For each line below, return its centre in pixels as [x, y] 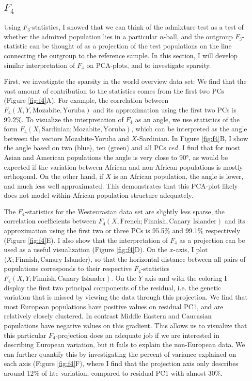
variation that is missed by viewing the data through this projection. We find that [126, 297]
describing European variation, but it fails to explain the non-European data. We [125, 344]
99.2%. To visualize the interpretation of [64, 119]
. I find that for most [209, 148]
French [130, 222]
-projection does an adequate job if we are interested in [137, 335]
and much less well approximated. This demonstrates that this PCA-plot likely [121, 185]
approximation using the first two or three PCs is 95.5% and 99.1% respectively [122, 230]
